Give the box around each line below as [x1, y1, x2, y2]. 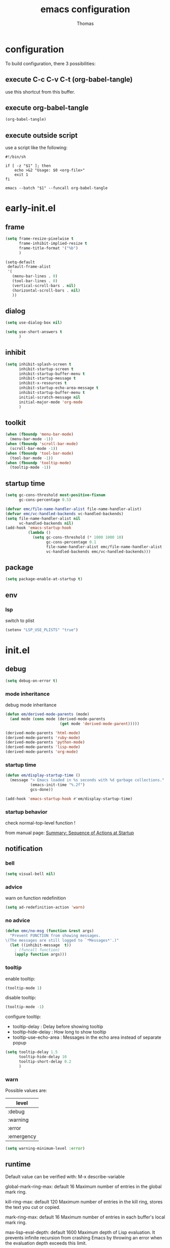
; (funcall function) [14, 947, 60, 952]
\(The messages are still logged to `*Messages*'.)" [5, 938, 119, 943]
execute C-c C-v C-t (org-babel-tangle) [5, 75, 133, 84]
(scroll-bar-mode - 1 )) [10, 446, 58, 451]
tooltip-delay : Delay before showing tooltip [12, 1024, 104, 1030]
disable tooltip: [5, 995, 37, 1001]
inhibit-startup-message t [18, 376, 76, 381]
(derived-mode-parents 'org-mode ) [5, 749, 79, 754]
